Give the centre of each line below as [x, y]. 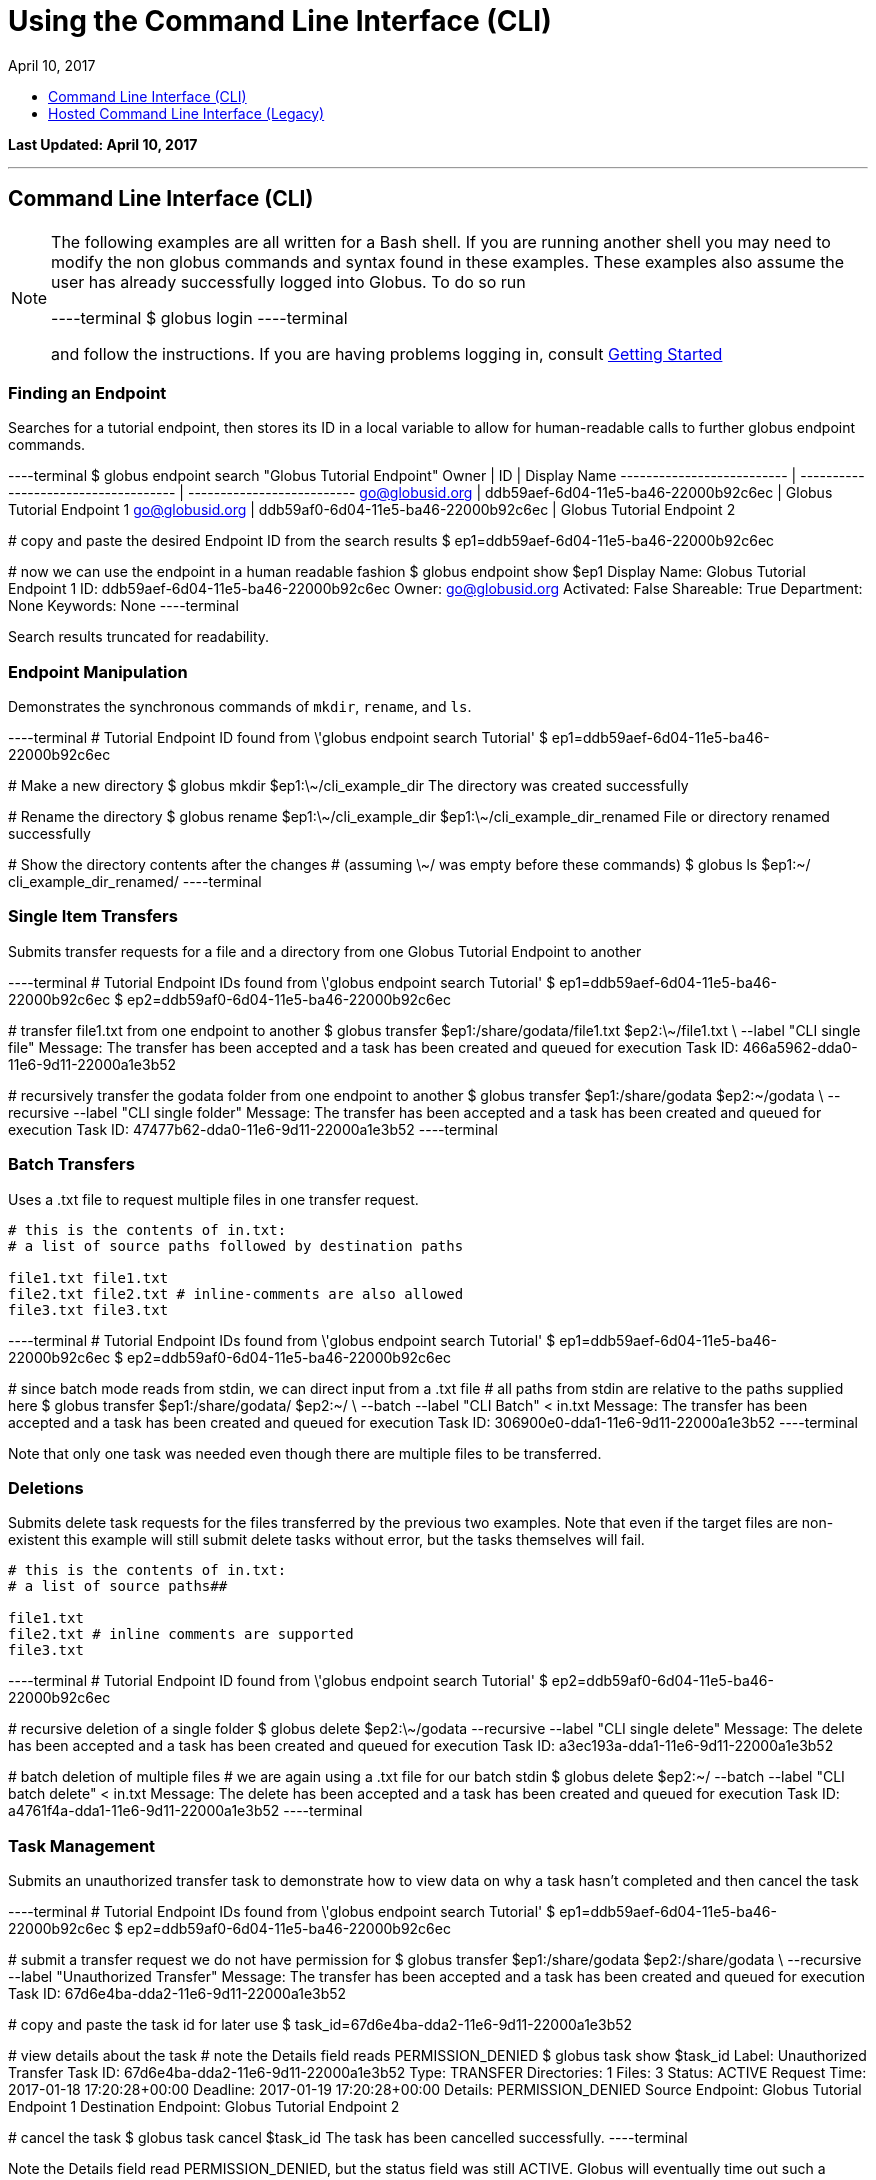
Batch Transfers [71, 1164]
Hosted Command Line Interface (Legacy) [186, 113]
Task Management [82, 1845]
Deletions [46, 1487]
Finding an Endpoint [87, 392]
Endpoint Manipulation [98, 671]
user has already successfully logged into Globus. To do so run [288, 281]
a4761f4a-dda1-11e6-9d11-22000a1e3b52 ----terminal [185, 1811]
